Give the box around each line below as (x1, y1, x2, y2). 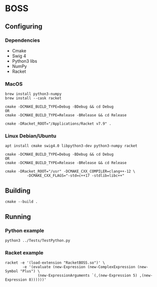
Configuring (5, 22, 43, 31)
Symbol (5, 269, 18, 274)
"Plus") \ (20, 269, 40, 274)
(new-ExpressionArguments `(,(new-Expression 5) (37, 273, 138, 278)
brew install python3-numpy (5, 92, 62, 97)
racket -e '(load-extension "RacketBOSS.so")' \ (5, 260, 105, 265)
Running (5, 212, 31, 221)
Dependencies (5, 37, 40, 44)
